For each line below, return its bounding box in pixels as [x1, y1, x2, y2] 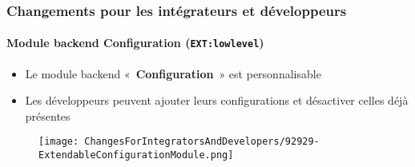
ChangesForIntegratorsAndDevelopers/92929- [84, 136, 320, 148]
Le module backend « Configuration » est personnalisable [25, 65, 321, 82]
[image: [38, 136, 79, 148]
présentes [25, 107, 71, 124]
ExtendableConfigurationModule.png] [38, 149, 234, 161]
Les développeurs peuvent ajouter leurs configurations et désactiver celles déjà [25, 92, 409, 109]
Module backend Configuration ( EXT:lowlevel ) [6, 34, 264, 51]
